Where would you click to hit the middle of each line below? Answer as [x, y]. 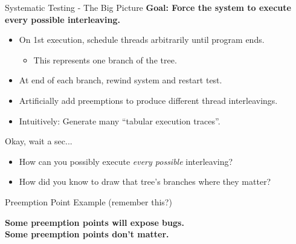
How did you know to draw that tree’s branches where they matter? [145, 181]
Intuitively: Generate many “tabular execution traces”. [120, 120]
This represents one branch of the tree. [105, 59]
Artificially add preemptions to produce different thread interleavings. [148, 100]
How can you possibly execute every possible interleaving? [126, 161]
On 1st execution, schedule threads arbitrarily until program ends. [142, 40]
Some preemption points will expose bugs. [95, 222]
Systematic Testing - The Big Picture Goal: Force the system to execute [148, 7]
